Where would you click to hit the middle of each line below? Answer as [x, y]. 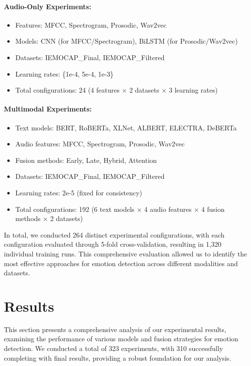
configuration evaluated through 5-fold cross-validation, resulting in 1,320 [113, 244]
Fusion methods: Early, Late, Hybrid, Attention [86, 160]
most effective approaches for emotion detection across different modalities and [121, 263]
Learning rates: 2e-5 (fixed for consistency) [79, 192]
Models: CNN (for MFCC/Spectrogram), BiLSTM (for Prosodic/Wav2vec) [126, 41]
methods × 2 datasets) [49, 218]
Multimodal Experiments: [48, 109]
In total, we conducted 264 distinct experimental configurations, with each [114, 234]
